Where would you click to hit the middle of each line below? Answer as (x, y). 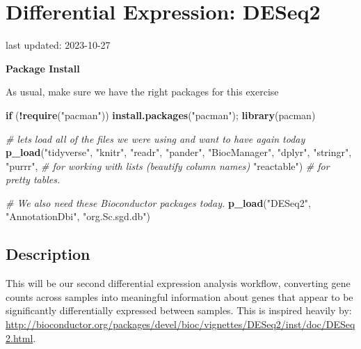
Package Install (43, 68)
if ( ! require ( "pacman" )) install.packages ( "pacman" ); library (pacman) (161, 115)
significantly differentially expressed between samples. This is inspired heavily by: (179, 310)
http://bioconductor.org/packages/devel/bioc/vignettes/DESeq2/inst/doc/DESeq (180, 324)
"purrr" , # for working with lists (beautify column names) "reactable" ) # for (168, 165)
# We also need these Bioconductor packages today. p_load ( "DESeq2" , (158, 202)
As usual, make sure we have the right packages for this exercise (142, 92)
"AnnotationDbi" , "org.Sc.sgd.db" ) (78, 216)
